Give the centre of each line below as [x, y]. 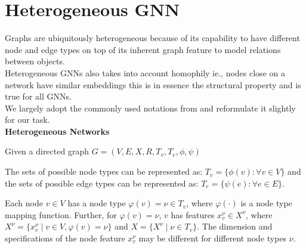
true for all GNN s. [38, 96]
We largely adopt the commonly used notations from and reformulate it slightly [150, 108]
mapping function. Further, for [61, 214]
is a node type [266, 203]
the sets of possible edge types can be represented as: [102, 183]
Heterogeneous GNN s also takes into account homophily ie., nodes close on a [145, 72]
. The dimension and [235, 226]
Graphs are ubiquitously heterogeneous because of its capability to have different [152, 38]
